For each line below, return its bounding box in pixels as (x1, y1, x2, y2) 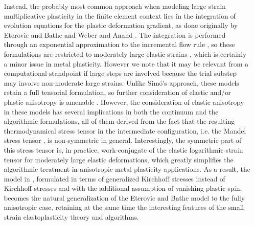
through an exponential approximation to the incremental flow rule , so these (4, 39, 235, 49)
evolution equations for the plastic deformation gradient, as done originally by (4, 20, 238, 30)
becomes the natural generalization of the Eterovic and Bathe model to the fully (4, 192, 245, 202)
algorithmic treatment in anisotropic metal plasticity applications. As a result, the (4, 164, 251, 174)
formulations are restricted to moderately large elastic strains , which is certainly (4, 48, 247, 59)
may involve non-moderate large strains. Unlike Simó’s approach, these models (4, 77, 239, 88)
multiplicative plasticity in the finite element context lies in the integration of (4, 10, 236, 21)
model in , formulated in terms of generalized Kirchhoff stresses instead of (4, 173, 226, 183)
